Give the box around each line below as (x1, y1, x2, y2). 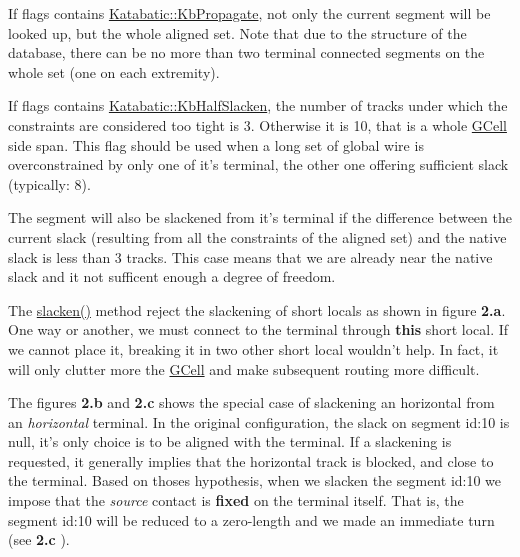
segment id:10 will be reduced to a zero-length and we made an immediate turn (8, 509, 495, 530)
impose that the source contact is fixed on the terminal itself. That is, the (8, 490, 464, 511)
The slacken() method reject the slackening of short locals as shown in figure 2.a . (8, 299, 506, 320)
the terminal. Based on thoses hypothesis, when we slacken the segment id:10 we (8, 470, 502, 491)
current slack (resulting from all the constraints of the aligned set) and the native (8, 226, 507, 247)
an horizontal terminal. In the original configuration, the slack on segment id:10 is (8, 411, 510, 432)
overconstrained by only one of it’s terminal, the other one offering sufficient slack (8, 154, 509, 175)
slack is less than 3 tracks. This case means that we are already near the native (8, 246, 493, 267)
